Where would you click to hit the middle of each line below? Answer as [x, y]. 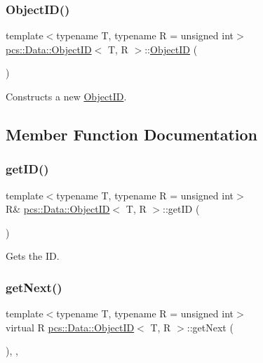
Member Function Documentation [132, 134]
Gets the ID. [33, 256]
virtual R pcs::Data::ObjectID [70, 327]
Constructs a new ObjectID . [66, 96]
